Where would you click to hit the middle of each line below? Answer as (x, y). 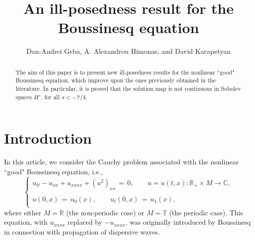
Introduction (48, 138)
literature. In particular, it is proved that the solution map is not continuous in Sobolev (128, 89)
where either (23, 212)
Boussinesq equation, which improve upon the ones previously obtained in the (116, 80)
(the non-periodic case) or (106, 212)
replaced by (85, 222)
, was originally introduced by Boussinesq (188, 222)
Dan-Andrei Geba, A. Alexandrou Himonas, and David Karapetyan (128, 51)
